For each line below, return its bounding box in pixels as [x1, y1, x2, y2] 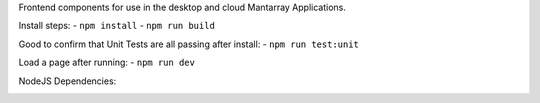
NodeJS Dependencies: [18, 75, 117, 87]
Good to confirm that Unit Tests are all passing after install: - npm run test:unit [18, 38, 360, 50]
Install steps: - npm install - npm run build [18, 20, 215, 32]
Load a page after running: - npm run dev [18, 56, 195, 69]
